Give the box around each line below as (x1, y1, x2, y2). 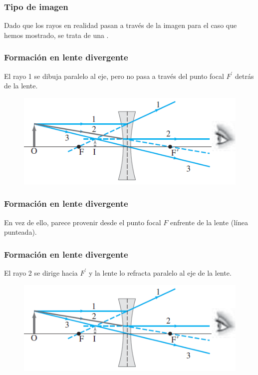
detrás (235, 70, 254, 81)
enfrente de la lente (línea (170, 217, 248, 227)
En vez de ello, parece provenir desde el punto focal (4, 217, 161, 227)
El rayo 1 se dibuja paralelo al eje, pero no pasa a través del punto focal (4, 70, 224, 81)
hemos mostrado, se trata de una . (4, 29, 109, 40)
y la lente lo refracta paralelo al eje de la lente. (88, 267, 232, 278)
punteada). (4, 227, 37, 237)
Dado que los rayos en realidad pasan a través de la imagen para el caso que (4, 20, 237, 30)
